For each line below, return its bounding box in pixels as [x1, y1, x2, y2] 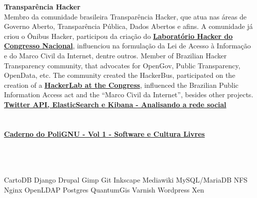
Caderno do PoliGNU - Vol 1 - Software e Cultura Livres [4, 128, 205, 139]
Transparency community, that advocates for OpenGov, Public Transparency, [4, 60, 241, 70]
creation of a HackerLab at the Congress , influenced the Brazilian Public [4, 79, 239, 90]
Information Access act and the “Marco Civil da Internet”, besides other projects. [4, 89, 254, 100]
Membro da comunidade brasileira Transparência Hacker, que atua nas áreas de [4, 11, 247, 21]
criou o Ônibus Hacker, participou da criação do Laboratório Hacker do [4, 30, 233, 41]
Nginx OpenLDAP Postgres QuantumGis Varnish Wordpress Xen [4, 184, 204, 195]
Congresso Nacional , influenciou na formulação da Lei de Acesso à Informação [4, 40, 251, 51]
